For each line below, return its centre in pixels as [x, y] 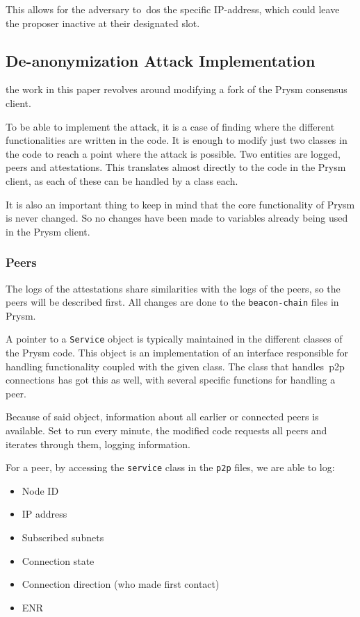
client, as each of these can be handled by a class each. [122, 180]
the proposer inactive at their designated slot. [103, 23]
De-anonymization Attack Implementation [161, 60]
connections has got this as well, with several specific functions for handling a [171, 380]
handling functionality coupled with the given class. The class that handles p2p [175, 366]
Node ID [40, 490]
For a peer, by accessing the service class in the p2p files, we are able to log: [170, 467]
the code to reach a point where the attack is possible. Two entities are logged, [173, 153]
